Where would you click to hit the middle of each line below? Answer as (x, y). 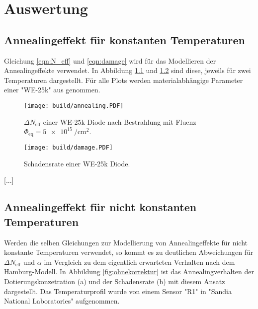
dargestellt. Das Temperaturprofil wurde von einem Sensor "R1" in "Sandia (118, 291)
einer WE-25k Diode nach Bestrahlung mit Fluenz (120, 121)
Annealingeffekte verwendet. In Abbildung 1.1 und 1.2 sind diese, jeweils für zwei (128, 70)
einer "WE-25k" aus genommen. (52, 90)
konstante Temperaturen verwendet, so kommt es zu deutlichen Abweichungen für (129, 252)
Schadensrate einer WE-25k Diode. (77, 163)
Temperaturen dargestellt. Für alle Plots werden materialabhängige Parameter (124, 80)
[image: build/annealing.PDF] (74, 106)
